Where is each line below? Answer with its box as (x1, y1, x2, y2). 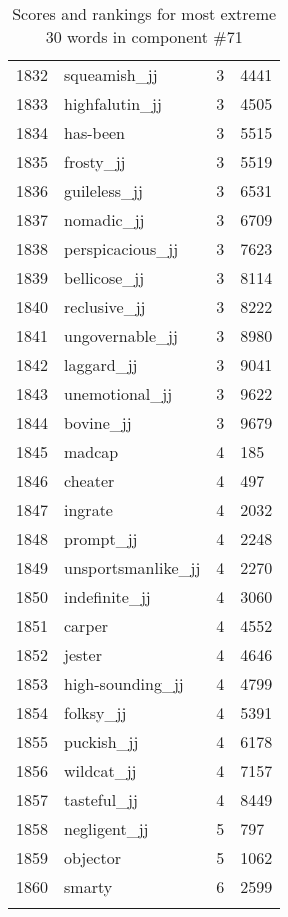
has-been (64, 121, 125, 144)
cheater (64, 469, 115, 492)
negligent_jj (64, 817, 149, 840)
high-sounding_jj (64, 672, 184, 695)
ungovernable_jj (64, 324, 178, 347)
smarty (64, 875, 113, 898)
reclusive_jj (64, 295, 146, 318)
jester (64, 643, 102, 666)
